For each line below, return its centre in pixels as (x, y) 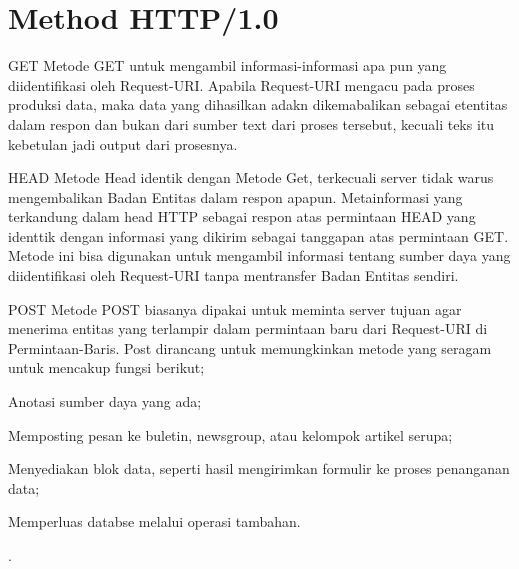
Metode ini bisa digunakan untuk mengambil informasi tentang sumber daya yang (259, 255)
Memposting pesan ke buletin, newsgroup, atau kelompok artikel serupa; (230, 434)
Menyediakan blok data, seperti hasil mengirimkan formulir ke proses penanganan (259, 468)
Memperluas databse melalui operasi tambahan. (154, 521)
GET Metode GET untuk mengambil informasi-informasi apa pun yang (227, 65)
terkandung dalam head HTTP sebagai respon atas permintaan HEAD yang (242, 216)
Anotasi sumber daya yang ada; (105, 401)
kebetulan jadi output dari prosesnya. (123, 143)
